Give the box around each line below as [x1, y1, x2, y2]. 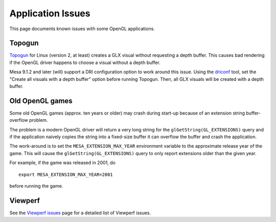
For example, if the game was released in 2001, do [9, 160, 116, 166]
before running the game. [9, 183, 63, 189]
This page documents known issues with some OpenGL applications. [9, 26, 155, 32]
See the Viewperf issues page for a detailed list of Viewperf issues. [9, 210, 151, 216]
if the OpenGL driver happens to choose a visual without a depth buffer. [9, 59, 160, 65]
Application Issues [9, 8, 90, 19]
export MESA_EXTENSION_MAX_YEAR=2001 [18, 171, 113, 177]
